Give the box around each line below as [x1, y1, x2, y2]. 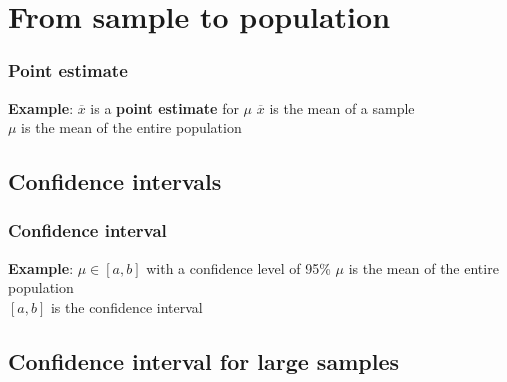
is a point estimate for [90, 97, 239, 118]
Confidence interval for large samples [8, 345, 399, 376]
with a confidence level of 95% [146, 257, 331, 278]
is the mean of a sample [269, 97, 415, 118]
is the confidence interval [50, 296, 203, 317]
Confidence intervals [8, 166, 222, 197]
